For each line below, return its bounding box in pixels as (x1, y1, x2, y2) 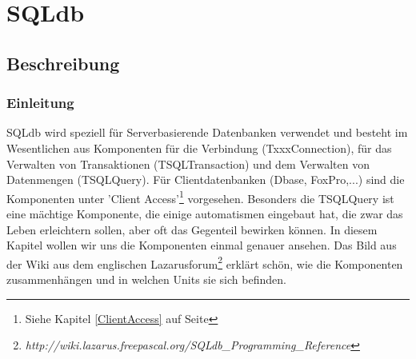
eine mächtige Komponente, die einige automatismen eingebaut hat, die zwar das (6, 205, 403, 221)
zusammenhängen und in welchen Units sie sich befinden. (6, 271, 286, 288)
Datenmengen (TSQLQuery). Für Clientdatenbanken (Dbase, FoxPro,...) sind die (6, 171, 405, 188)
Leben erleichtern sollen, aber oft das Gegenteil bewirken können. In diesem (6, 221, 378, 237)
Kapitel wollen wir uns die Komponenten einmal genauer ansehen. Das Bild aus (6, 237, 397, 253)
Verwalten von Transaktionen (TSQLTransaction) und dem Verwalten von (6, 155, 370, 172)
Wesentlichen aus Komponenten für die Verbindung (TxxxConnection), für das (6, 139, 392, 156)
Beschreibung (6, 50, 120, 75)
